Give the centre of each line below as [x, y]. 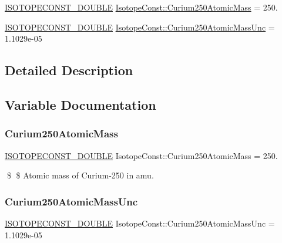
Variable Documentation [80, 104]
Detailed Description [69, 70]
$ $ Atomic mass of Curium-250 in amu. [80, 175]
